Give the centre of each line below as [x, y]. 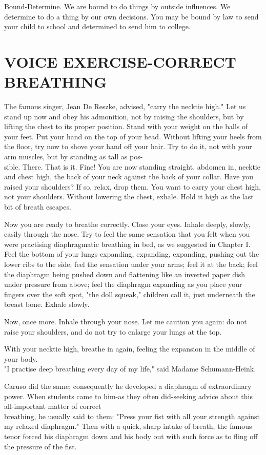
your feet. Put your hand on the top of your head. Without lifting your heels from [133, 136]
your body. [21, 358]
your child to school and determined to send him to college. [97, 26]
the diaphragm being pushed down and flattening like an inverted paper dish [125, 274]
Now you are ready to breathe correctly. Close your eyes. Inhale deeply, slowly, [127, 224]
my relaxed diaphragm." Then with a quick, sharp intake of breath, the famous [128, 426]
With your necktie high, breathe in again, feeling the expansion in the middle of [130, 349]
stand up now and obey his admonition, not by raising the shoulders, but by [124, 116]
